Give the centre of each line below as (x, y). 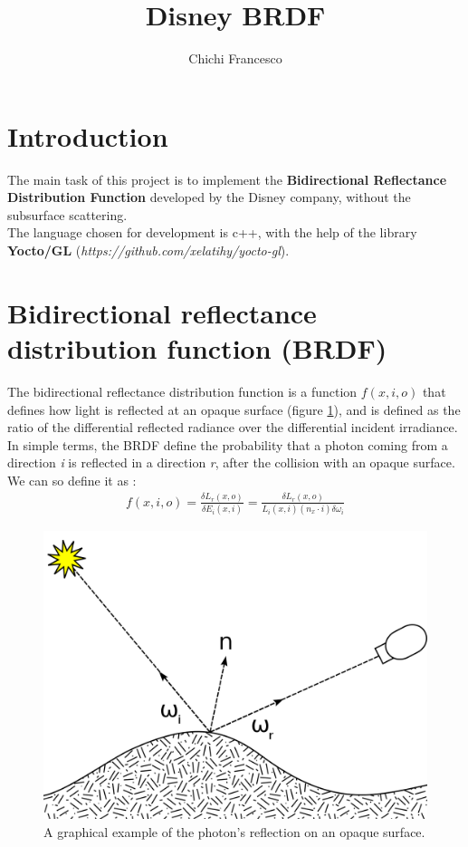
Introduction (88, 135)
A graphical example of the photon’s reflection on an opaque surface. (234, 831)
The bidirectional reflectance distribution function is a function (182, 391)
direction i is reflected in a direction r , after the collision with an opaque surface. (231, 462)
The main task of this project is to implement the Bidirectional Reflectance (227, 179)
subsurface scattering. (67, 214)
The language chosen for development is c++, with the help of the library (212, 232)
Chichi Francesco (235, 58)
